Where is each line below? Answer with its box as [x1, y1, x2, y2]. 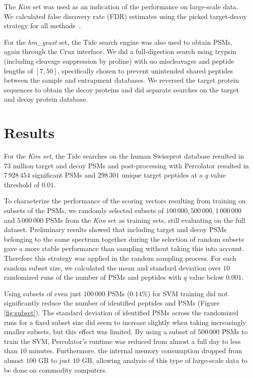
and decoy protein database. [4, 94, 88, 104]
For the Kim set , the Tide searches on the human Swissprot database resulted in [4, 151, 244, 161]
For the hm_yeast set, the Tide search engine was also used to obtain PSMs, [4, 36, 233, 47]
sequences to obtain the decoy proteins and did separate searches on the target [4, 84, 239, 94]
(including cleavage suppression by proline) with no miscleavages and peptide [4, 55, 234, 66]
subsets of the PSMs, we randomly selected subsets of [4, 205, 164, 216]
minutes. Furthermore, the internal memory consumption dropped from [29, 345, 242, 356]
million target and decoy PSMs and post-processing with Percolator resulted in [13, 160, 249, 170]
